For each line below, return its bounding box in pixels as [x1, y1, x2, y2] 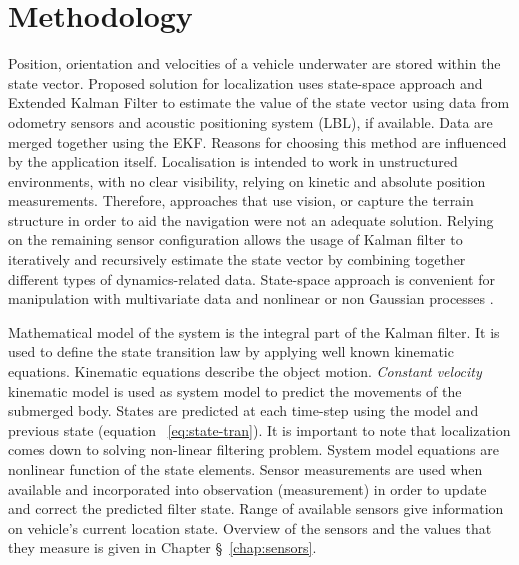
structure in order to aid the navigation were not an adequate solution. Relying [8, 209, 494, 230]
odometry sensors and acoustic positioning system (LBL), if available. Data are [8, 111, 493, 132]
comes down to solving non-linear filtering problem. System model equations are [8, 439, 499, 460]
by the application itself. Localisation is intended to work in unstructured [8, 151, 458, 172]
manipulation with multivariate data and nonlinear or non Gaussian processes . [8, 288, 494, 309]
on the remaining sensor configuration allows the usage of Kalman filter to [8, 229, 463, 250]
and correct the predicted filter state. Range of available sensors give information [8, 498, 504, 519]
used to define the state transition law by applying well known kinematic [8, 341, 454, 362]
